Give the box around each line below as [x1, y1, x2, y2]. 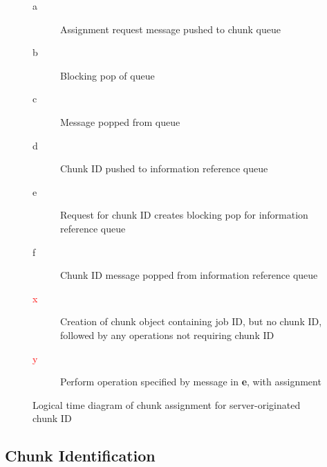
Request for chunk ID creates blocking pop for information [60, 208, 308, 222]
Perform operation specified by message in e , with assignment [60, 374, 321, 389]
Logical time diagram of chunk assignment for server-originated [32, 397, 301, 412]
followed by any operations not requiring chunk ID [60, 327, 274, 342]
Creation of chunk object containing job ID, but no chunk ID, [60, 314, 322, 329]
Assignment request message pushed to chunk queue [60, 21, 281, 36]
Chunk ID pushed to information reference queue [60, 161, 268, 176]
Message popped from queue [60, 114, 180, 129]
